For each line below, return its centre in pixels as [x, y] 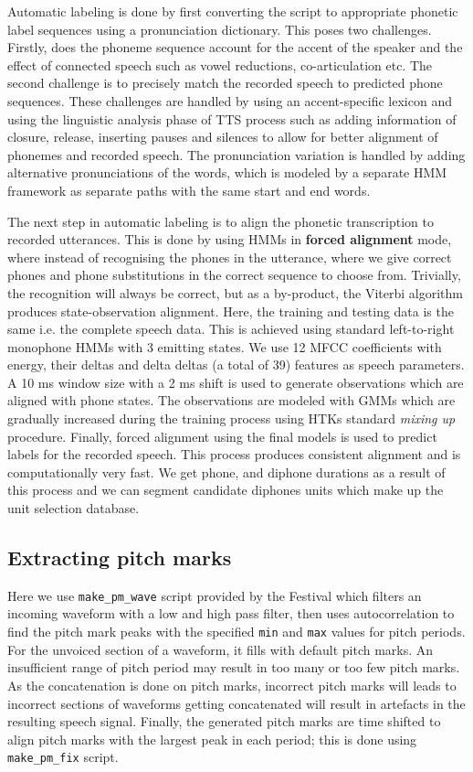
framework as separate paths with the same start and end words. [189, 190]
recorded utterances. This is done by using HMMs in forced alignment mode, [230, 239]
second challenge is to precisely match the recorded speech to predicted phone [225, 83]
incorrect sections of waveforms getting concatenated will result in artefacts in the [236, 703]
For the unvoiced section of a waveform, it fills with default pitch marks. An [221, 649]
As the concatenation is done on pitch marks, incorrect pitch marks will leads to [232, 685]
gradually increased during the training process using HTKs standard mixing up [231, 418]
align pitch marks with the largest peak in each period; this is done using [212, 739]
